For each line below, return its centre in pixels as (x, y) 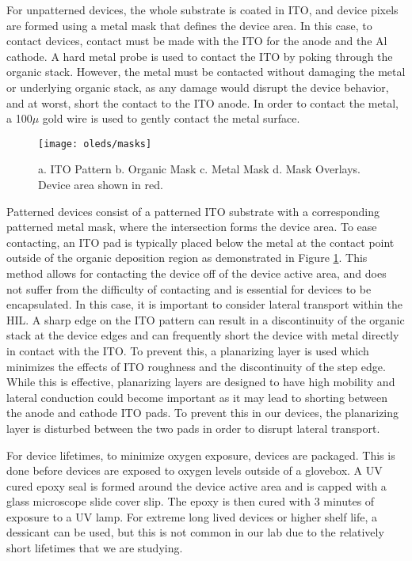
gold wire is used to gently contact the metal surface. (171, 118)
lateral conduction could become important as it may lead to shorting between (197, 397)
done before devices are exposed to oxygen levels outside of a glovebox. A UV (195, 470)
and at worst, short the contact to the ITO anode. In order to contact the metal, (202, 102)
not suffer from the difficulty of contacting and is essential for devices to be (189, 288)
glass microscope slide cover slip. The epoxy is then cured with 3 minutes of (191, 501)
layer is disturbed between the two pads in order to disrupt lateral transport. (193, 428)
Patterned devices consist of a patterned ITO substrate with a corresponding (193, 211)
